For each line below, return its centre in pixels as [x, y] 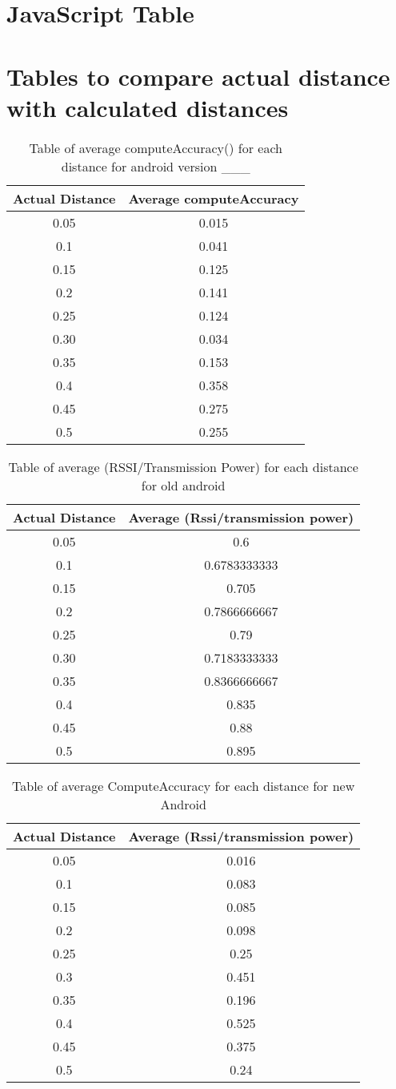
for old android [183, 485]
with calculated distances [148, 107]
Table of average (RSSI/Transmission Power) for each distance [183, 466]
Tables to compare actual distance [198, 76]
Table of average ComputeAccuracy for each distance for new [184, 785]
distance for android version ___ [156, 166]
